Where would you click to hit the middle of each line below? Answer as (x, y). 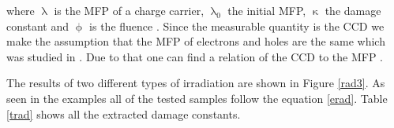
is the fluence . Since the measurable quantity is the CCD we (237, 26)
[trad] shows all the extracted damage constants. (124, 113)
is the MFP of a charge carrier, (129, 10)
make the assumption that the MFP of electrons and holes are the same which (196, 41)
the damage (353, 10)
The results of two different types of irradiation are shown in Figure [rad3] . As (196, 83)
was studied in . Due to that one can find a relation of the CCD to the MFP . (195, 56)
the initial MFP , (267, 10)
